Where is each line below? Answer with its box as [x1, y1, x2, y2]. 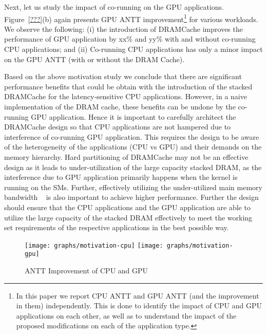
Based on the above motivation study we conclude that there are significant [4, 71, 242, 82]
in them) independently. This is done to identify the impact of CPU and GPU [16, 300, 262, 311]
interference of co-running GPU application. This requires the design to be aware [4, 131, 259, 142]
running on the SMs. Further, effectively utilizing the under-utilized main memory [4, 181, 262, 192]
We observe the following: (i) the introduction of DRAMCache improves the [4, 23, 243, 34]
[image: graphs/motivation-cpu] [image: [25, 242, 163, 249]
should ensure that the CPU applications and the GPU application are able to [4, 201, 251, 212]
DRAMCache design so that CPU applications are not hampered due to [4, 121, 231, 132]
